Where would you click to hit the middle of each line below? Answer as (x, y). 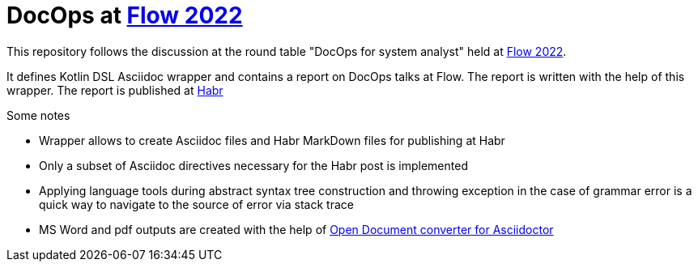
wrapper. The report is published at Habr (115, 90)
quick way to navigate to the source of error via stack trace (196, 204)
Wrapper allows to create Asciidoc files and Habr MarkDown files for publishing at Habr (272, 140)
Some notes (38, 115)
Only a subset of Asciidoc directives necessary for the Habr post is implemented (253, 165)
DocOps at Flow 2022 (125, 15)
